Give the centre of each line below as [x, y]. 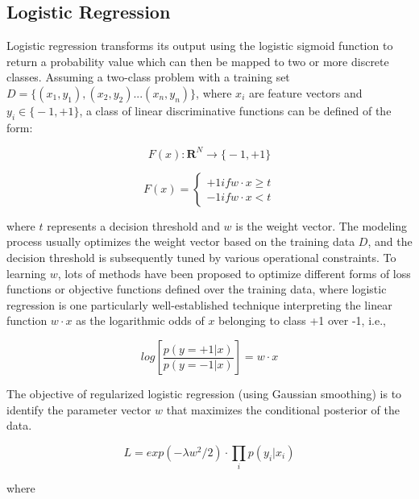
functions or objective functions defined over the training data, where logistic [197, 289]
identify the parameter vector [79, 409]
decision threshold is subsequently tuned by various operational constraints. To [201, 258]
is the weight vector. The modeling [322, 225]
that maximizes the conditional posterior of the [283, 409]
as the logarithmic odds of [140, 320]
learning [27, 273]
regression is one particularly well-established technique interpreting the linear [199, 304]
